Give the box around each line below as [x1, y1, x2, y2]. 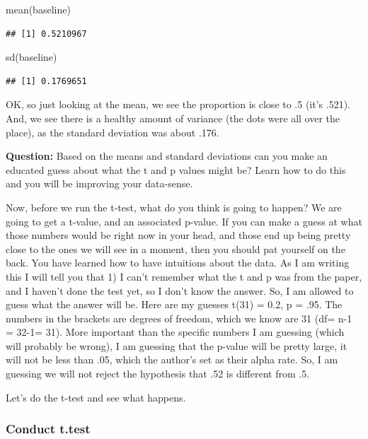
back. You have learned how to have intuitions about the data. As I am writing [6, 255, 350, 270]
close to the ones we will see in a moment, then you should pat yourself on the [6, 241, 345, 256]
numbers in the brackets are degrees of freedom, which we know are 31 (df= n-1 [6, 310, 352, 325]
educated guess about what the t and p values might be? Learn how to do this [6, 162, 346, 177]
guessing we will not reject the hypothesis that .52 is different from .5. [6, 366, 310, 381]
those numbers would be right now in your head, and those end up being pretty [6, 228, 351, 242]
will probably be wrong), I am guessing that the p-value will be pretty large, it [6, 338, 347, 353]
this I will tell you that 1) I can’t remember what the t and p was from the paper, [6, 269, 362, 283]
